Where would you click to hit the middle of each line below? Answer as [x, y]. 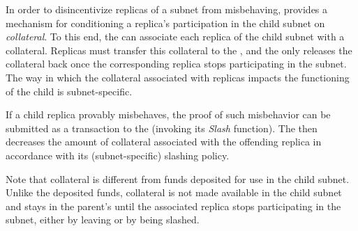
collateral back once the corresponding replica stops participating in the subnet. [176, 64]
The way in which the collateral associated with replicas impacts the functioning [178, 77]
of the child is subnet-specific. [69, 91]
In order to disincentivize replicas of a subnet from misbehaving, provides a [167, 9]
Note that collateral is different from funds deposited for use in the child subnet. [178, 178]
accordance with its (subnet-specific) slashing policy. [118, 155]
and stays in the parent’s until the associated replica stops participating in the [173, 206]
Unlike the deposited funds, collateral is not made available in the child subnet [174, 192]
